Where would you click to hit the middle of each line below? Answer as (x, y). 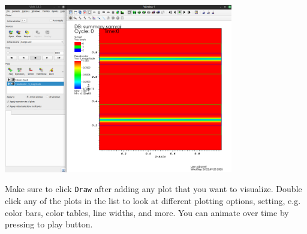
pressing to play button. (49, 224)
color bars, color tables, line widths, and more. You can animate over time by (147, 212)
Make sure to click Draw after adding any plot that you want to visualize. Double (153, 189)
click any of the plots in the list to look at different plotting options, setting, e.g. (153, 201)
